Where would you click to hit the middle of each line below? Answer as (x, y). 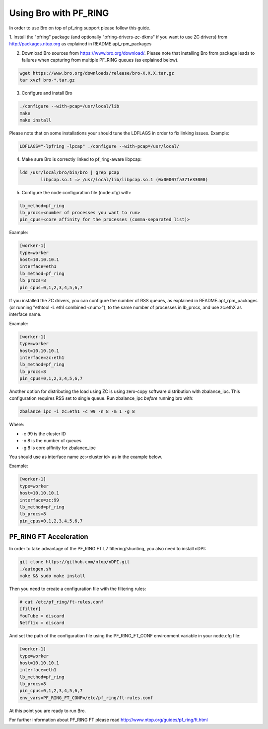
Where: (17, 425)
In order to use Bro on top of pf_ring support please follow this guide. (80, 28)
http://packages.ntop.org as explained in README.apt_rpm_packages (80, 44)
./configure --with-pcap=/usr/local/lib (69, 106)
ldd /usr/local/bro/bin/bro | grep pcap (69, 173)
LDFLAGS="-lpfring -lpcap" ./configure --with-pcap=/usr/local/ (100, 146)
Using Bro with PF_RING (59, 13)
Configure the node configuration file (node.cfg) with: (76, 192)
